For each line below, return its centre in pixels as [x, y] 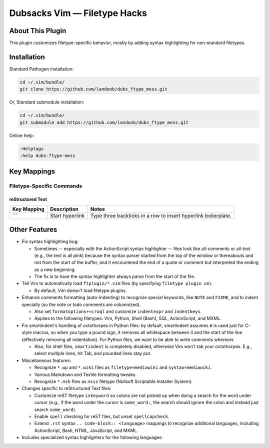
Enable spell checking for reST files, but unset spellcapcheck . [102, 416]
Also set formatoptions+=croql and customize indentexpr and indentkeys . [118, 311]
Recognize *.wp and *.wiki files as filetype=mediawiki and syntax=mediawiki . [123, 367]
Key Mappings [32, 172]
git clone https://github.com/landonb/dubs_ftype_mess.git [93, 89]
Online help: [22, 135]
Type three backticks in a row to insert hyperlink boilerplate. [161, 215]
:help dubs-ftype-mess [47, 156]
